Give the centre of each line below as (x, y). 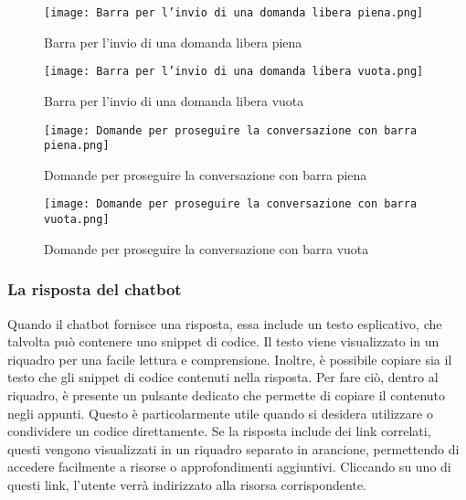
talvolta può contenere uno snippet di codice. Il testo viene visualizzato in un (223, 341)
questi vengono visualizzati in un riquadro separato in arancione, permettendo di (233, 448)
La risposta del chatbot (95, 289)
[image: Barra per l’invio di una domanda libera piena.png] (234, 13)
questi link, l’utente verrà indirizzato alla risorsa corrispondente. (187, 484)
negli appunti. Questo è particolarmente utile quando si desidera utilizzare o (220, 413)
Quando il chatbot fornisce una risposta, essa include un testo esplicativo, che (225, 323)
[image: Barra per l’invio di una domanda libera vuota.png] (234, 72)
